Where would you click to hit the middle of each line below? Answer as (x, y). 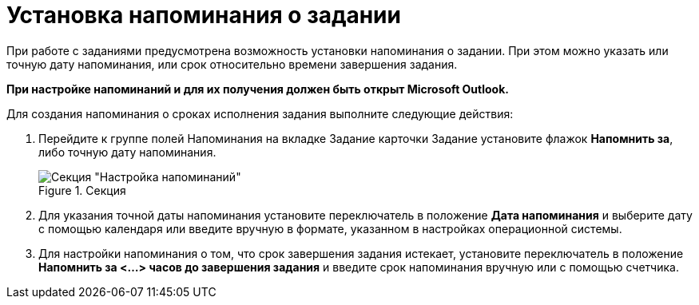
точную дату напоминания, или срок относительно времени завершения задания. (232, 64)
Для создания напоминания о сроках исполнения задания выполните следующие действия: (260, 113)
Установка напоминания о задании (204, 15)
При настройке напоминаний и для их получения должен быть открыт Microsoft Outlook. (258, 89)
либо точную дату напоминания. (127, 152)
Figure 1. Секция (82, 190)
